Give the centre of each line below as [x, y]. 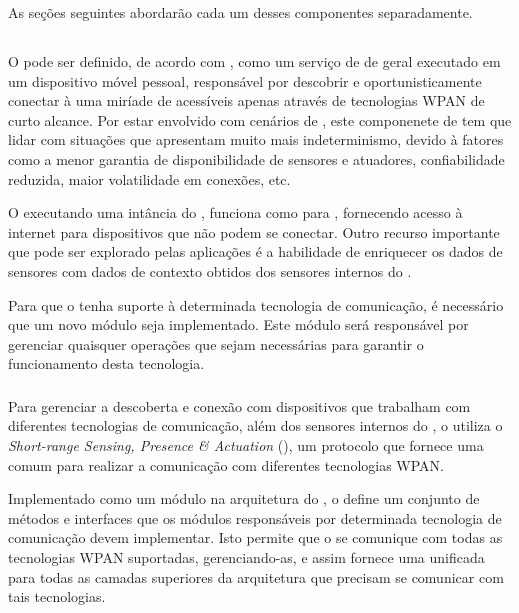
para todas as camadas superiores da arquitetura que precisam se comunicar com [256, 576]
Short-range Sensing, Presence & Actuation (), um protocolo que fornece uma [246, 445]
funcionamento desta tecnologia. [106, 363]
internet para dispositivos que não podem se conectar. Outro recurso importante [254, 231]
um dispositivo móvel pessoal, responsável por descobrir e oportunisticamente [245, 80]
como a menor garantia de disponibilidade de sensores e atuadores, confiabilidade [256, 158]
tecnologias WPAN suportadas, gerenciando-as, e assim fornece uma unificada [246, 556]
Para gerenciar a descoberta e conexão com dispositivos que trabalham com [239, 405]
